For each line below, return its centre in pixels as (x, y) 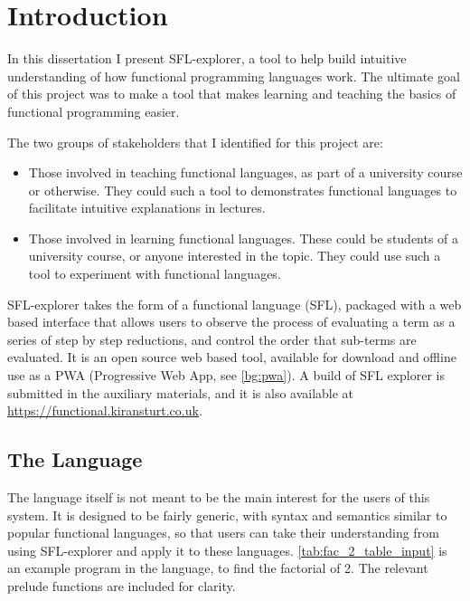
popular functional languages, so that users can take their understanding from (223, 533)
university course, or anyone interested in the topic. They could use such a (235, 256)
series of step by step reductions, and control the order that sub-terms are (212, 339)
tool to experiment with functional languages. (155, 274)
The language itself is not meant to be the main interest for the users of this (219, 497)
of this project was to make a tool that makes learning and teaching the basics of (232, 94)
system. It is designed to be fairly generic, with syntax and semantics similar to (227, 515)
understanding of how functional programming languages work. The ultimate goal (234, 76)
